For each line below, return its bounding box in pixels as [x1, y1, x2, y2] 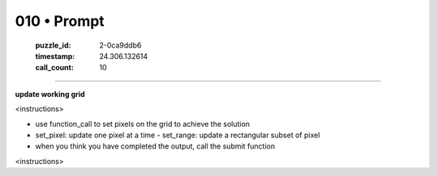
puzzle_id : [35, 40, 71, 50]
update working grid [15, 89, 85, 98]
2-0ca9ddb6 [99, 40, 142, 50]
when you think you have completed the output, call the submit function [35, 141, 276, 151]
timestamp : [35, 51, 75, 61]
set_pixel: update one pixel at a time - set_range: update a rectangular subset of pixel [35, 130, 320, 140]
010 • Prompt [15, 12, 105, 30]
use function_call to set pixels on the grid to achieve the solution [35, 119, 251, 128]
